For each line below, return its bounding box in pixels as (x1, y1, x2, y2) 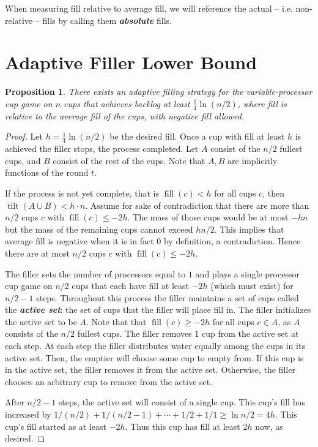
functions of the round (5, 166, 89, 179)
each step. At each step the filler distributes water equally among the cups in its (5, 339, 305, 352)
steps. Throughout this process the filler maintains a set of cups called (36, 291, 299, 304)
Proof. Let (5, 130, 43, 143)
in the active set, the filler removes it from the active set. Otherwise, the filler (5, 363, 295, 376)
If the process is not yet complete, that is (5, 186, 159, 199)
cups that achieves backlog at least (64, 97, 190, 110)
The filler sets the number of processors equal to (5, 267, 186, 280)
